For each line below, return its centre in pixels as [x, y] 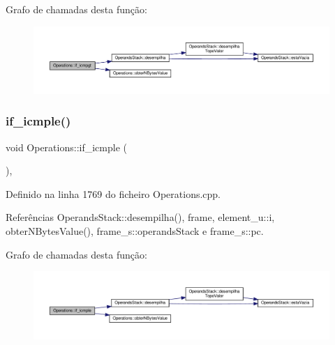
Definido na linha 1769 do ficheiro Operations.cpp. [113, 193]
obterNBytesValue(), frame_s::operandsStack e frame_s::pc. [135, 231]
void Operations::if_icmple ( [66, 147]
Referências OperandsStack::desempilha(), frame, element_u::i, [140, 217]
